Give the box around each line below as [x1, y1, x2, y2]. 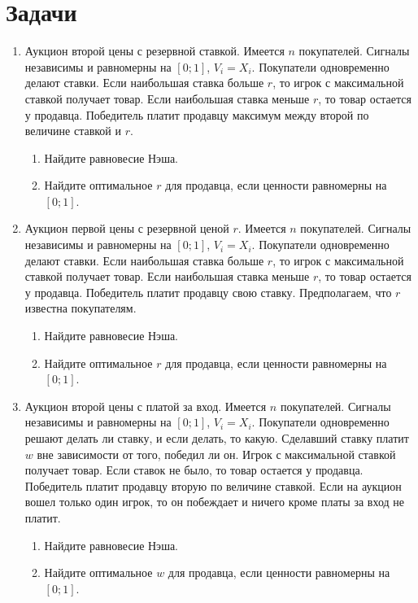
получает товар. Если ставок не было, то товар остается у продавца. [24, 461, 364, 478]
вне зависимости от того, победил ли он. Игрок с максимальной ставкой [37, 445, 396, 462]
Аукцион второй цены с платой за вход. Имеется [24, 397, 267, 414]
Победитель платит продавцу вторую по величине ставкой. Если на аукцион [24, 477, 402, 494]
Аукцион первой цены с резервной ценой [24, 220, 229, 237]
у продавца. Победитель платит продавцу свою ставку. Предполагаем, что [24, 283, 392, 300]
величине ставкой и [24, 122, 121, 139]
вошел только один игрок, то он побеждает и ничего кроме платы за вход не [24, 493, 404, 510]
